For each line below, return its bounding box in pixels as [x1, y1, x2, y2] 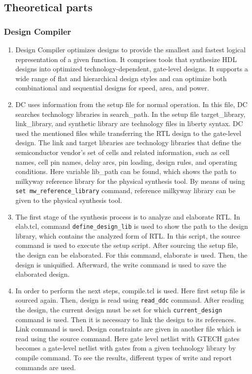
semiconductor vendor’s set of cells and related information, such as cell [15, 147, 230, 157]
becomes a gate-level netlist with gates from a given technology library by [15, 343, 236, 353]
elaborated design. [15, 269, 70, 279]
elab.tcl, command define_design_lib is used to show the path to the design [15, 221, 248, 231]
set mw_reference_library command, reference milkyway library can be [15, 185, 235, 196]
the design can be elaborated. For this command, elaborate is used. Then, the [15, 250, 248, 260]
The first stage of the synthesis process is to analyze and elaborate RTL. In [15, 211, 240, 221]
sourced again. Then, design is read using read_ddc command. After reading [15, 295, 244, 305]
